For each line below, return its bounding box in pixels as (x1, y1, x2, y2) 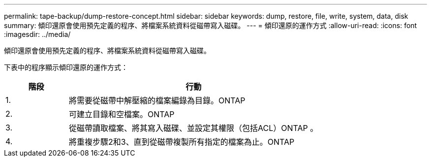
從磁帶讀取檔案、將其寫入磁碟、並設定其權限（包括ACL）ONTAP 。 (69, 123, 318, 133)
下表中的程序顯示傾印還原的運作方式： (4, 63, 128, 71)
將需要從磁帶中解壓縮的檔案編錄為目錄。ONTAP (69, 96, 246, 105)
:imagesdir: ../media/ (4, 30, 71, 38)
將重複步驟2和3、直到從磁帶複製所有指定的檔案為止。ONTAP (69, 137, 295, 147)
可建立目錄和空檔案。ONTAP (69, 109, 175, 119)
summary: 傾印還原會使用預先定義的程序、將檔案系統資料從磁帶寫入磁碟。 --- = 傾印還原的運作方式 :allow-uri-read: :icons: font (4, 21, 417, 30)
